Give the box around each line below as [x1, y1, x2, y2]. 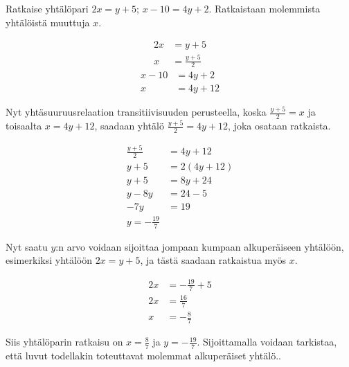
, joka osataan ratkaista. [228, 118, 331, 133]
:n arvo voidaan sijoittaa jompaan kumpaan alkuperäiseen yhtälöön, [55, 239, 344, 253]
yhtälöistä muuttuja [6, 15, 90, 29]
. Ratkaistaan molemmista [208, 1, 321, 15]
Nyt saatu [6, 239, 48, 253]
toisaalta [6, 118, 42, 133]
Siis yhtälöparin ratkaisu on [6, 334, 123, 349]
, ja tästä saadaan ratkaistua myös [140, 253, 287, 267]
